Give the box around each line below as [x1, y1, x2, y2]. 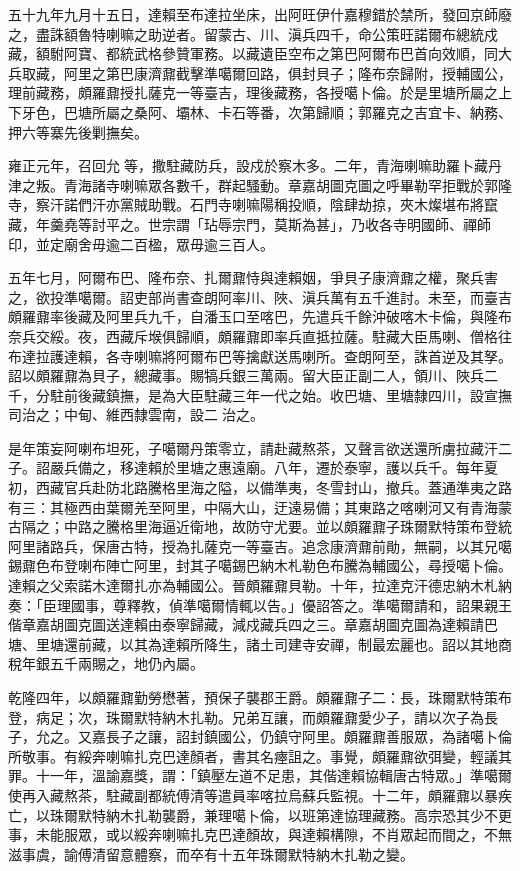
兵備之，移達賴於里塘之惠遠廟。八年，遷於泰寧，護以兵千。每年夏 [63, 457, 498, 478]
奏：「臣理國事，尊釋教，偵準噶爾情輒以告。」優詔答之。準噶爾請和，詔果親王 [8, 594, 512, 615]
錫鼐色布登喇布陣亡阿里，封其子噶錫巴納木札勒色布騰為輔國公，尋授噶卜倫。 [8, 555, 512, 576]
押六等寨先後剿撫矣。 [8, 121, 148, 142]
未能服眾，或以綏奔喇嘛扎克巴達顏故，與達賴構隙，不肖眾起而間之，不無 [35, 824, 512, 845]
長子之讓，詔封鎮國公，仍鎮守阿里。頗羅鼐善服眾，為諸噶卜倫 [105, 726, 512, 747]
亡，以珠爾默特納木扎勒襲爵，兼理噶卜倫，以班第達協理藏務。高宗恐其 [8, 804, 470, 825]
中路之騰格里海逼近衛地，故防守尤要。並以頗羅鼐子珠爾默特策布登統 [63, 516, 512, 537]
